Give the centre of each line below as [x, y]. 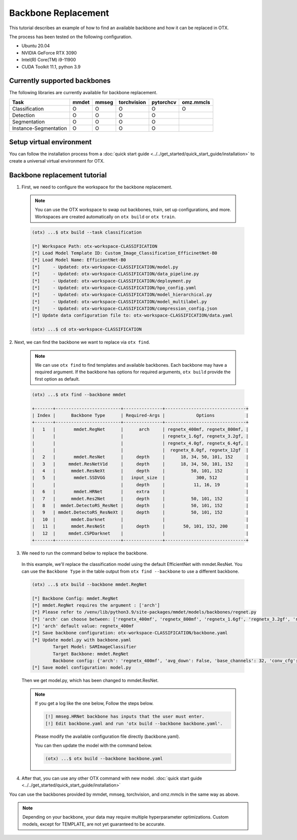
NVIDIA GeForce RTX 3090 [49, 53]
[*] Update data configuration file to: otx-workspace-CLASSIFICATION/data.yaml [132, 315]
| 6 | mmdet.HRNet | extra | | [140, 492]
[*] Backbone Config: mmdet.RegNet [75, 598]
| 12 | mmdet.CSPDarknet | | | [140, 533]
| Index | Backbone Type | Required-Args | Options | [140, 415]
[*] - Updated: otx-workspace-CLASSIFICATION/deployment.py [112, 281]
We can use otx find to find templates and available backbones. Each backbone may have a [131, 365]
